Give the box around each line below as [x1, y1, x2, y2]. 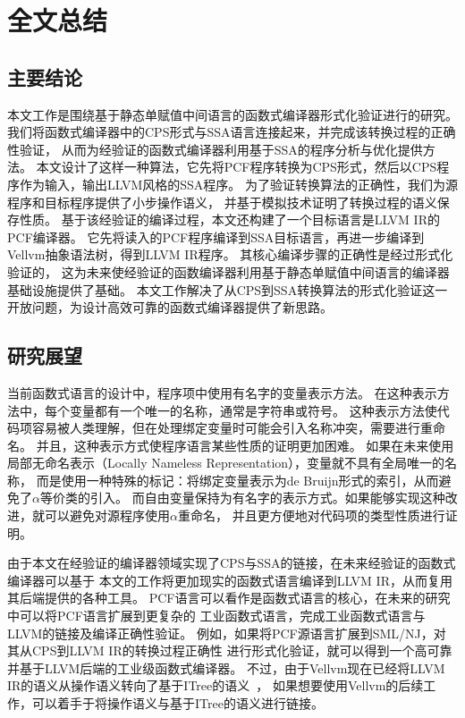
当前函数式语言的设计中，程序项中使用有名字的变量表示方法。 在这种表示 [7, 383, 437, 401]
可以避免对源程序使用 [44, 506, 170, 525]
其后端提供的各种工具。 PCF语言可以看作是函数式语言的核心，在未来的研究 [7, 588, 451, 607]
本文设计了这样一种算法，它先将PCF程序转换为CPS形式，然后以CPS [36, 157, 437, 176]
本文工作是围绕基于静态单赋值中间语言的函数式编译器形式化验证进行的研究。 [7, 105, 458, 123]
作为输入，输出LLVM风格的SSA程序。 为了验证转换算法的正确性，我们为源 [19, 174, 459, 193]
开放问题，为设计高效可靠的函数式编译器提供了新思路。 [7, 298, 333, 317]
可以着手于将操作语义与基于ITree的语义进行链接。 [31, 694, 324, 712]
